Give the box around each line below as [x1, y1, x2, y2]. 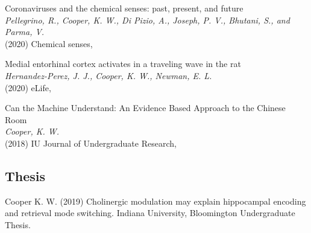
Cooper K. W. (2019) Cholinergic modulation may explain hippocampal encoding [5, 194, 306, 207]
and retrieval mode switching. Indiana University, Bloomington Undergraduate [5, 206, 295, 219]
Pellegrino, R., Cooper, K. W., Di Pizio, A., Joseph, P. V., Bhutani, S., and [5, 13, 290, 26]
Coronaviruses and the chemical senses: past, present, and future [5, 2, 243, 14]
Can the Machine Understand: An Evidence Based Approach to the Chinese [5, 101, 286, 114]
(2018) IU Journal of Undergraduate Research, [5, 136, 177, 149]
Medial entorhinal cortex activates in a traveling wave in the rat [5, 57, 241, 70]
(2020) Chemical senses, [5, 37, 93, 49]
